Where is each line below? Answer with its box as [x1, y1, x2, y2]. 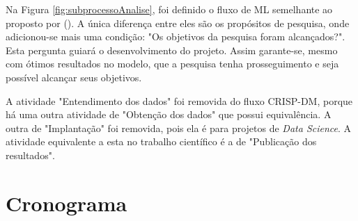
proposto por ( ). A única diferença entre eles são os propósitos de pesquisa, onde [6, 15, 350, 30]
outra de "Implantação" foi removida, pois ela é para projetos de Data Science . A [6, 120, 352, 135]
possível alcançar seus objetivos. [6, 69, 142, 84]
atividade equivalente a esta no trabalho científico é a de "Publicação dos [6, 134, 317, 149]
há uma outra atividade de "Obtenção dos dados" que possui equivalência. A [6, 107, 332, 122]
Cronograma [6, 188, 127, 217]
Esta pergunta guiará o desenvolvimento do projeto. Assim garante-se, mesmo [6, 42, 338, 57]
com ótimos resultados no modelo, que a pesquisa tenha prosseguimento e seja [6, 56, 339, 71]
